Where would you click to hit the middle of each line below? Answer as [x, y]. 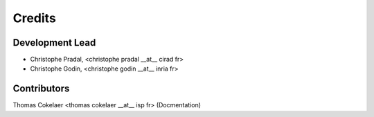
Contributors [41, 89]
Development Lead [54, 43]
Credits [35, 18]
